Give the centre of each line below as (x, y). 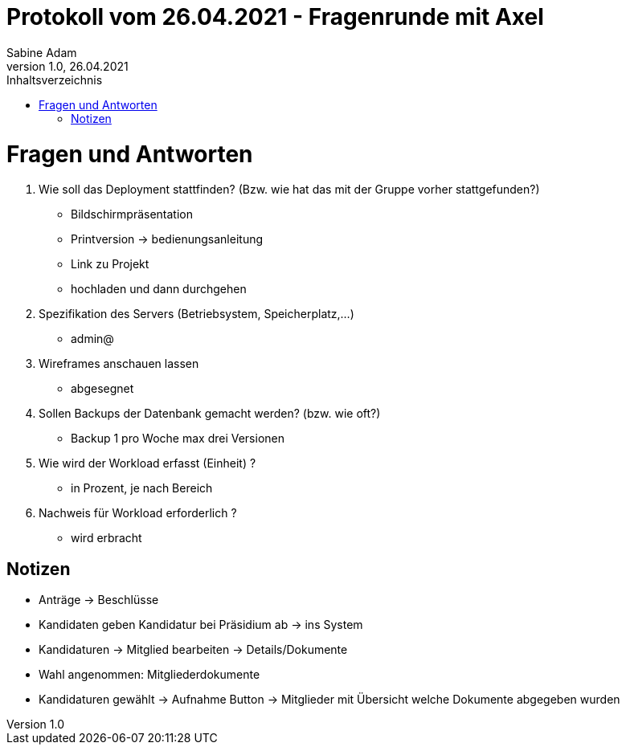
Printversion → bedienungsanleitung (167, 239)
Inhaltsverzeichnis (55, 80)
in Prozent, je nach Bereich (142, 488)
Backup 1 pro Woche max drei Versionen (178, 439)
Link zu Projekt (110, 264)
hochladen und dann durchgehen (159, 289)
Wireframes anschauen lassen (119, 364)
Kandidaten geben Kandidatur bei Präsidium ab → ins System (201, 625)
